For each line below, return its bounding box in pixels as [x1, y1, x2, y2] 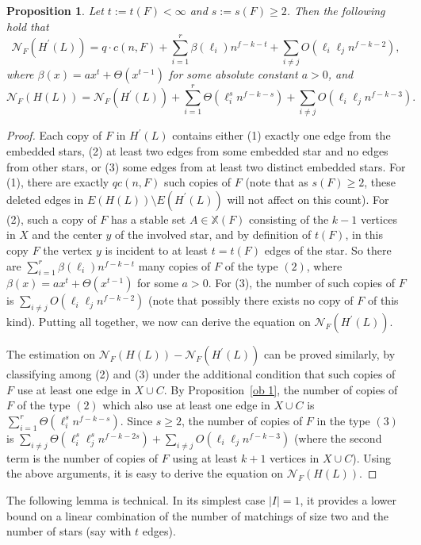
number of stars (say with [6, 523, 132, 539]
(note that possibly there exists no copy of [148, 292, 354, 309]
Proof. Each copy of [6, 127, 102, 144]
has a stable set [110, 210, 186, 227]
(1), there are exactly [6, 174, 109, 190]
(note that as [245, 174, 308, 190]
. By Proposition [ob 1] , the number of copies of [163, 381, 398, 397]
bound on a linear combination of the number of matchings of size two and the [6, 507, 389, 524]
